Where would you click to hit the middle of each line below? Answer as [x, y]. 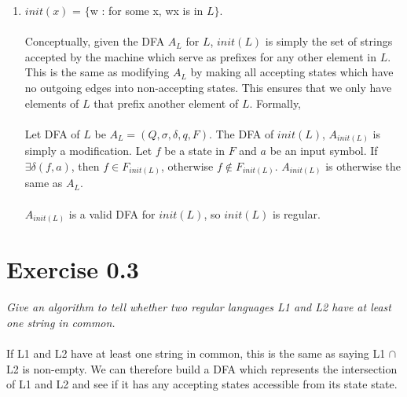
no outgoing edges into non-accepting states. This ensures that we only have [208, 87]
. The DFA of [242, 133]
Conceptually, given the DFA [95, 41]
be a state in [194, 151]
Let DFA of [52, 133]
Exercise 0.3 [73, 269]
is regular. [296, 213]
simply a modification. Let [88, 151]
